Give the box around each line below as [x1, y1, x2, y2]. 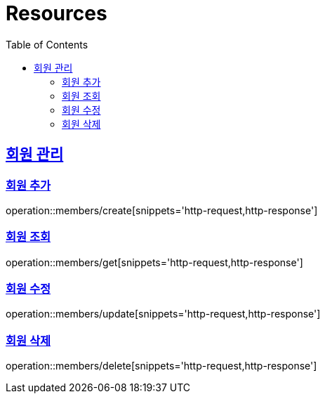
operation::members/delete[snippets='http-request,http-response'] [6, 360, 317, 372]
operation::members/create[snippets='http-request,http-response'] [6, 204, 318, 216]
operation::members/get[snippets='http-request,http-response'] [6, 256, 303, 268]
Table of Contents [6, 38, 88, 51]
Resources [6, 1, 107, 25]
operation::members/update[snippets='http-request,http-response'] [6, 308, 321, 320]
